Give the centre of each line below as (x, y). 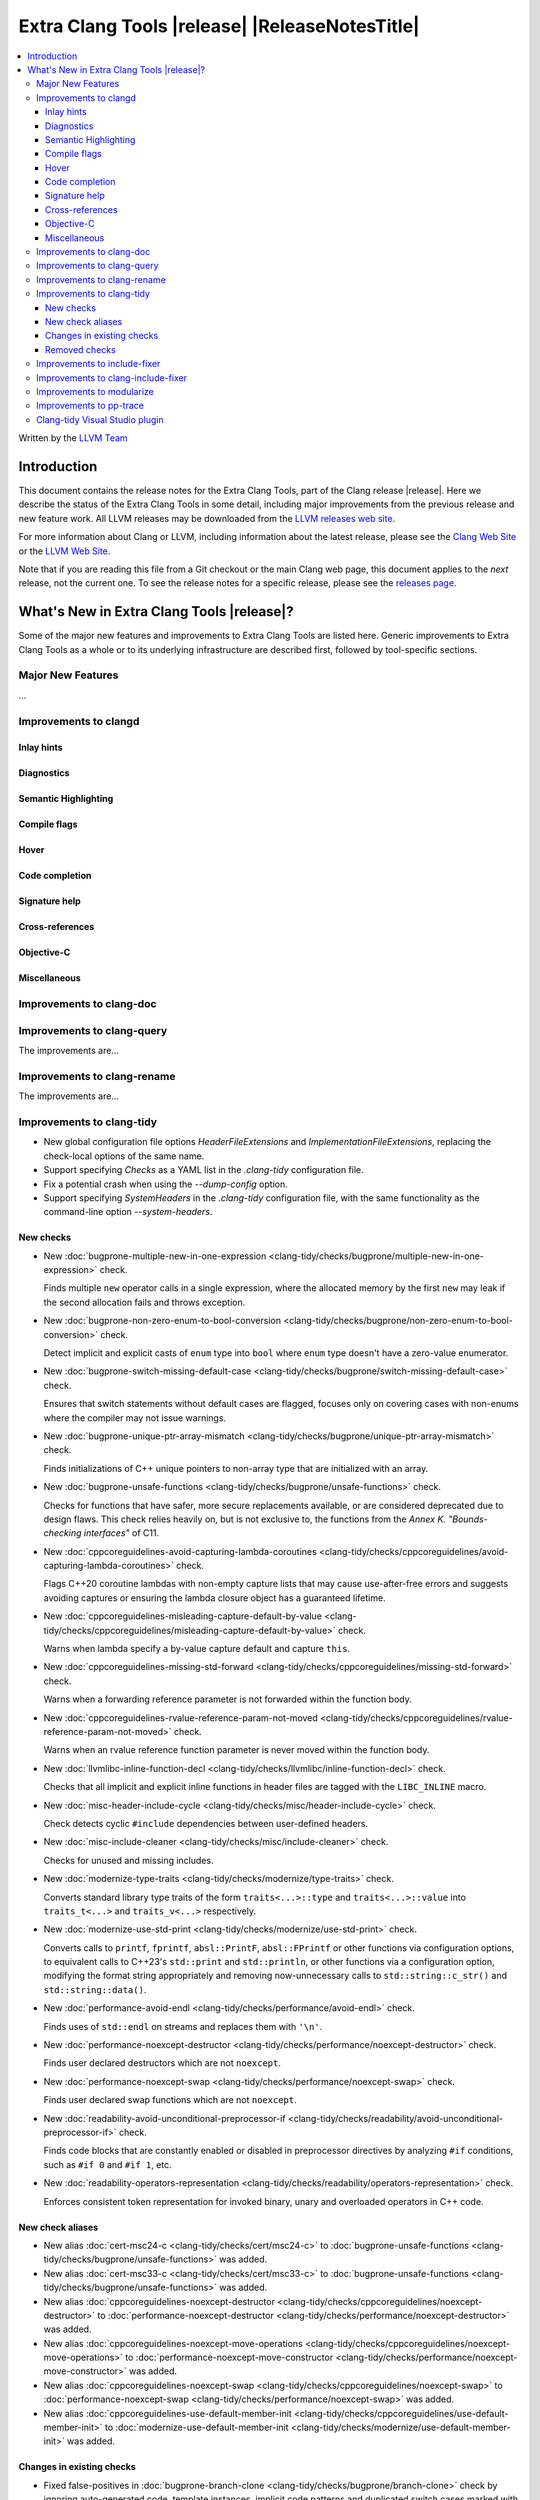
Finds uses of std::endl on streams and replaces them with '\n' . (183, 2026)
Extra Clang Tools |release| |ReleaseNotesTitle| (219, 26)
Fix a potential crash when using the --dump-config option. (166, 1184)
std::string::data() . (95, 1989)
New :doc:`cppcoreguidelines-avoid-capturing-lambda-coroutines (180, 1551)
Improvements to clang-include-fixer (112, 377)
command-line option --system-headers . (128, 1212)
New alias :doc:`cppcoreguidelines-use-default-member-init (167, 2413)
